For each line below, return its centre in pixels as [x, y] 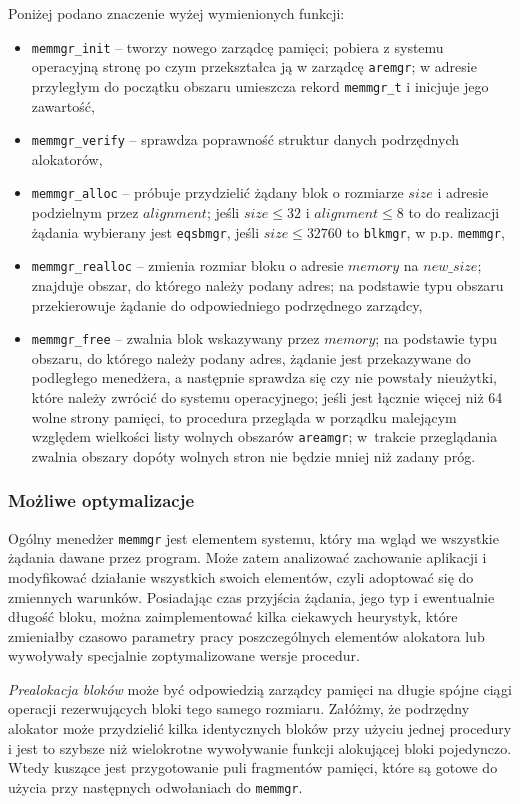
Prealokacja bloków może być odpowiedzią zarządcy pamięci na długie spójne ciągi [260, 688]
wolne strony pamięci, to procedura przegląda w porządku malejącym [244, 416]
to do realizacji [454, 212]
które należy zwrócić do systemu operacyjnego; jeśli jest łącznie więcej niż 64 [267, 397]
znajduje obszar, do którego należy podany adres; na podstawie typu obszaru [267, 284]
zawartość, [63, 105]
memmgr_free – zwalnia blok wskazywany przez [175, 338]
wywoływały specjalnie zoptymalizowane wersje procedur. [184, 655]
